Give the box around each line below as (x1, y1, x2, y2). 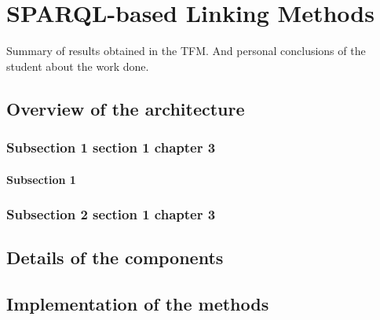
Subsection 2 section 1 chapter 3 (6, 204, 216, 224)
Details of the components (6, 245, 224, 270)
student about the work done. (6, 57, 149, 74)
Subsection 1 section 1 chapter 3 (6, 138, 216, 157)
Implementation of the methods (6, 292, 269, 316)
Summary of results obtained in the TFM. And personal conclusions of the (6, 42, 366, 59)
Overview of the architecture (6, 96, 245, 120)
